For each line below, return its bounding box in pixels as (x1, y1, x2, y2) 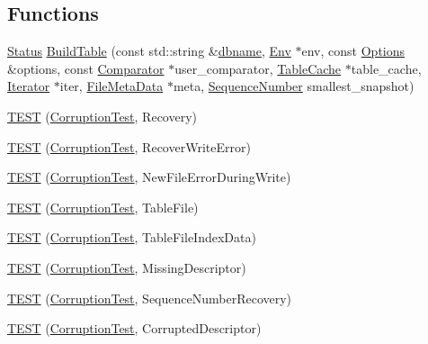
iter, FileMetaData (59, 77, 164, 95)
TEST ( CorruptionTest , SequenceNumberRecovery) (7, 288, 292, 307)
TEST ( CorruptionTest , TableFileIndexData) (7, 228, 256, 247)
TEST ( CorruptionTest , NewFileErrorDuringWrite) (7, 167, 291, 186)
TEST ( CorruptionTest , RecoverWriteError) (7, 137, 251, 156)
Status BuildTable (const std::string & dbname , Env (7, 41, 291, 60)
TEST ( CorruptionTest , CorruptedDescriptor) (7, 319, 262, 338)
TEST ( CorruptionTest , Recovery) (7, 106, 198, 125)
